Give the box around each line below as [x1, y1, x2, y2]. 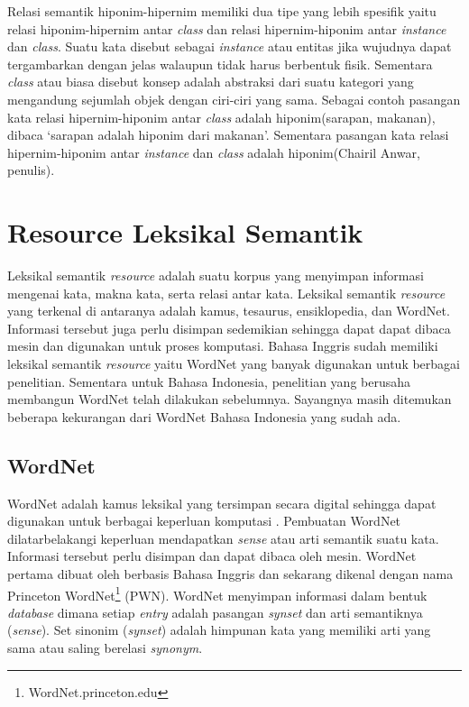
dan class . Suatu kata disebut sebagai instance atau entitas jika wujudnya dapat [7, 37, 452, 56]
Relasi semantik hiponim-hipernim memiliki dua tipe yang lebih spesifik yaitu [7, 2, 437, 20]
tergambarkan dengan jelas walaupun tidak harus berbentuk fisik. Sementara [7, 54, 433, 73]
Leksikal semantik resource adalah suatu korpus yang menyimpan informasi [7, 266, 424, 285]
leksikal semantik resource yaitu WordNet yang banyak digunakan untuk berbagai [7, 354, 460, 373]
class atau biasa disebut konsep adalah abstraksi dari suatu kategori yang [7, 72, 414, 91]
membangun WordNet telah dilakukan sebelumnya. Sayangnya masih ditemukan [7, 390, 452, 409]
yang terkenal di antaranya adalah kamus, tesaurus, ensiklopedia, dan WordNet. [7, 301, 450, 320]
